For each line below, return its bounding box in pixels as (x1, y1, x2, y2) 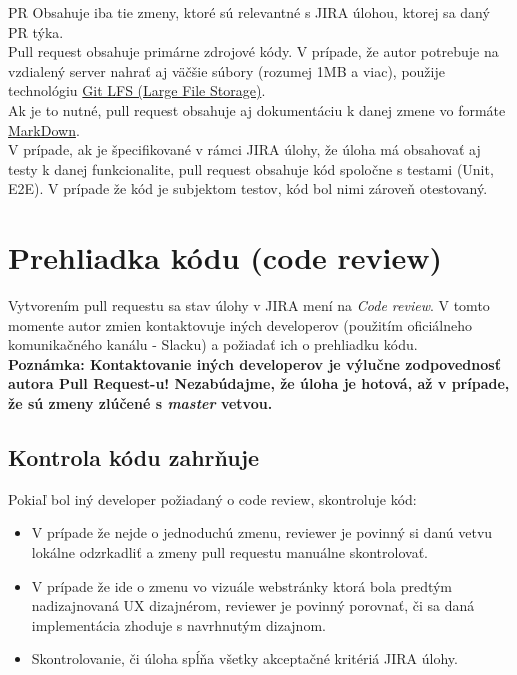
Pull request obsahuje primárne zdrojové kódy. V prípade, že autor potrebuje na (8, 41, 499, 62)
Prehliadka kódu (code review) (8, 237, 443, 278)
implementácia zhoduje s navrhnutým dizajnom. (31, 614, 326, 635)
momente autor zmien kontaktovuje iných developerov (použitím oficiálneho (8, 314, 473, 335)
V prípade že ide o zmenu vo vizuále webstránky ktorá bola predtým (31, 575, 453, 596)
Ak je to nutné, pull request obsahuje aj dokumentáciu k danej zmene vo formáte (8, 99, 506, 120)
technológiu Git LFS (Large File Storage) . (8, 80, 266, 101)
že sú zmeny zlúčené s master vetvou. (8, 393, 273, 414)
